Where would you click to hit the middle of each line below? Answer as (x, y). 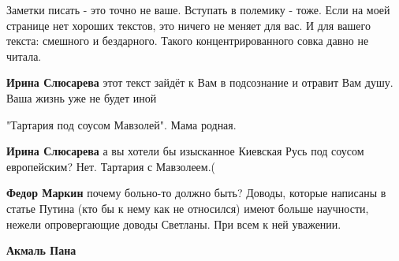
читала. (24, 56)
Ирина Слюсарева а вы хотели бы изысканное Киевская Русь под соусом (185, 151)
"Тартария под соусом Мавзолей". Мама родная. (121, 124)
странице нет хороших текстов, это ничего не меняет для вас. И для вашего (188, 25)
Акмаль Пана (41, 250)
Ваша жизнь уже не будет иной (82, 97)
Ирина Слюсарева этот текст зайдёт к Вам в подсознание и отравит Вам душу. (200, 82)
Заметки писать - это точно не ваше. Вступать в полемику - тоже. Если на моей (198, 9)
